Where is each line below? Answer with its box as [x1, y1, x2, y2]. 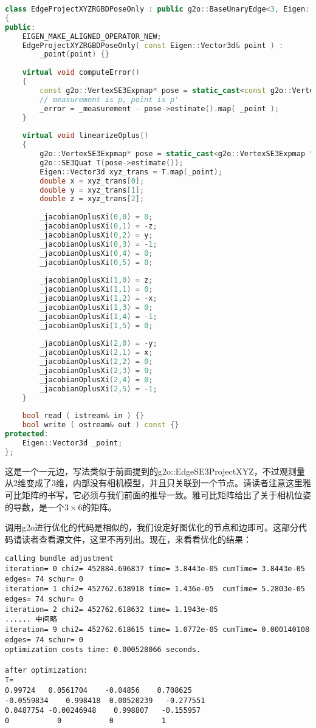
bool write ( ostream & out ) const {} [22, 421, 179, 430]
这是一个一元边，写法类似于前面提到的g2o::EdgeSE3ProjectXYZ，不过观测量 [5, 464, 305, 477]
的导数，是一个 [5, 500, 64, 513]
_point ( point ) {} [39, 50, 109, 59]
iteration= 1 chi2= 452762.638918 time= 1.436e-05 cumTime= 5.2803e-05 [5, 585, 305, 594]
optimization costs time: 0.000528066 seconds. [5, 645, 201, 654]
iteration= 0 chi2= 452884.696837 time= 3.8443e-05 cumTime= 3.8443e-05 [5, 564, 305, 573]
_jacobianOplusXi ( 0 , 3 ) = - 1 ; [39, 239, 157, 249]
